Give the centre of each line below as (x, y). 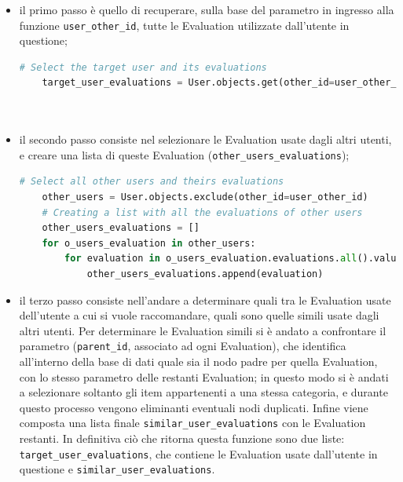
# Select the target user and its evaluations (143, 67)
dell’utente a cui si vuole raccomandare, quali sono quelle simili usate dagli (199, 315)
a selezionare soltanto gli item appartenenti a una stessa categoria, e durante (203, 392)
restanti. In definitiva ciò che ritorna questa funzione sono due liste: (182, 438)
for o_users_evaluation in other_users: (149, 243)
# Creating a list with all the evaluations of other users (202, 212)
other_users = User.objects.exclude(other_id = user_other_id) (205, 197)
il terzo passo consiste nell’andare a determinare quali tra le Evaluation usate (205, 299)
